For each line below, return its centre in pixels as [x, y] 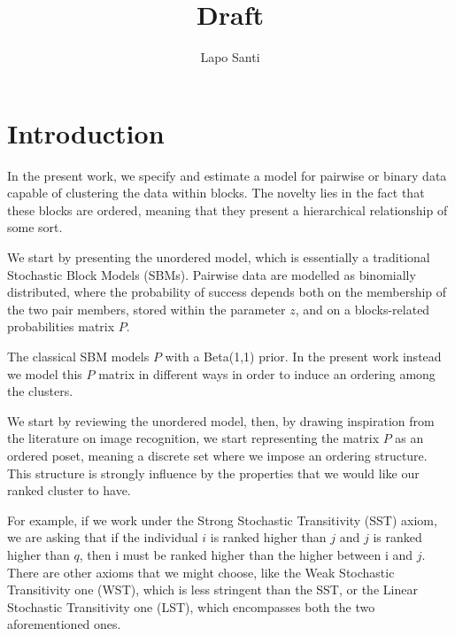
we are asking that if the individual [103, 537]
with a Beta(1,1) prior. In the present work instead [303, 356]
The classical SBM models [78, 356]
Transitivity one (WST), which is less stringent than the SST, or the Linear [212, 589]
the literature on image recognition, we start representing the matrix [193, 438]
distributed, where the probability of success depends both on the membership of [227, 292]
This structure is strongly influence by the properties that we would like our [213, 473]
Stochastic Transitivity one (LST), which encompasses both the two [191, 606]
